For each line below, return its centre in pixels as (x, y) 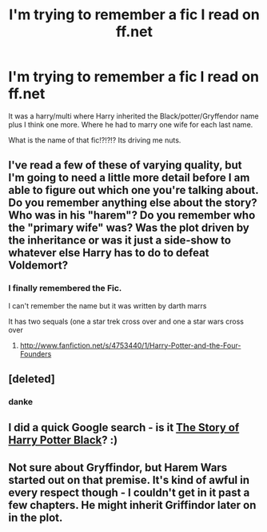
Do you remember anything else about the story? (133, 203)
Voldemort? (38, 266)
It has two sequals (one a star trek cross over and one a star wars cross (126, 321)
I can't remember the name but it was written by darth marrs (108, 305)
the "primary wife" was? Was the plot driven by (129, 228)
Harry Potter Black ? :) (63, 440)
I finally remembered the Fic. (65, 288)
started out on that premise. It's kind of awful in (129, 480)
